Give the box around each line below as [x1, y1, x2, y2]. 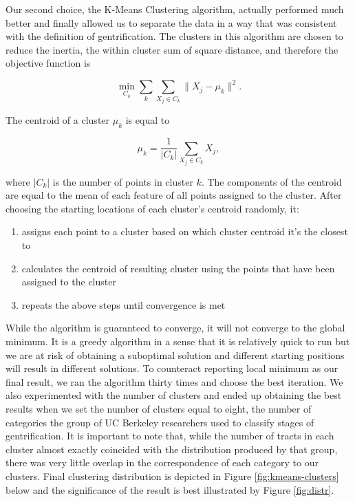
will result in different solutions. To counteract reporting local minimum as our [6, 361, 338, 375]
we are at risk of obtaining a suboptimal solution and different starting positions [6, 347, 345, 362]
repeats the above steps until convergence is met [21, 297, 226, 312]
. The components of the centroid [201, 174, 342, 188]
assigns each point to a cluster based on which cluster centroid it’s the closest [21, 224, 348, 239]
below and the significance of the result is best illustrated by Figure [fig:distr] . [6, 482, 334, 496]
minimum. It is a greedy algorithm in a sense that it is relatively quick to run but [6, 334, 350, 349]
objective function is [6, 56, 91, 70]
